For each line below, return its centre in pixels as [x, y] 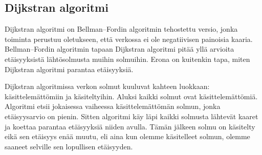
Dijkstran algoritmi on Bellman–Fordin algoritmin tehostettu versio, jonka [121, 29]
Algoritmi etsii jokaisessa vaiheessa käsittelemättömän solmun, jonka [113, 106]
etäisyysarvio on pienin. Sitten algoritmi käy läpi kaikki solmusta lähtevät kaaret [132, 116]
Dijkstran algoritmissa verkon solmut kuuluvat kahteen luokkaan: [107, 86]
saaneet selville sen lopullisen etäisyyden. [69, 146]
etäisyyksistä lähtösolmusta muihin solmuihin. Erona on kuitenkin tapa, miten [127, 59]
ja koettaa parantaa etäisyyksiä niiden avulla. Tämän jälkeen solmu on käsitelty [130, 126]
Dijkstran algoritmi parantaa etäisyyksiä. [69, 69]
